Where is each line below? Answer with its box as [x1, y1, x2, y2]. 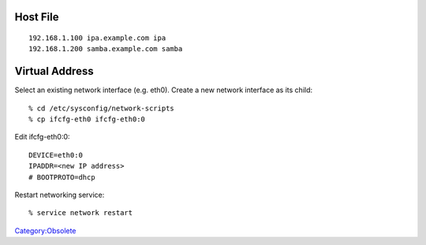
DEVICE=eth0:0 [28, 150, 83, 159]
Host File [14, 10, 59, 24]
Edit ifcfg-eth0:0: [14, 132, 70, 142]
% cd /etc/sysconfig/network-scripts [28, 103, 175, 113]
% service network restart [28, 209, 133, 217]
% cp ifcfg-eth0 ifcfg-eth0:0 [28, 115, 146, 124]
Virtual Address [14, 65, 94, 78]
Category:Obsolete [14, 225, 77, 236]
